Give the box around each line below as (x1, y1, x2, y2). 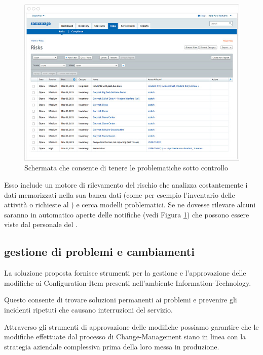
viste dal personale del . (4, 219, 78, 230)
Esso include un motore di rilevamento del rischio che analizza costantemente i (4, 180, 248, 190)
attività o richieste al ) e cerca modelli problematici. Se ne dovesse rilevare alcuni (4, 199, 256, 210)
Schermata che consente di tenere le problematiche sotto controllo (24, 162, 228, 173)
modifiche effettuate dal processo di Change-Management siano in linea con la (4, 331, 246, 342)
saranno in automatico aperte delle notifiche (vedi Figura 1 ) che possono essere (4, 209, 249, 219)
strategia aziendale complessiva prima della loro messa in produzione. (4, 341, 219, 351)
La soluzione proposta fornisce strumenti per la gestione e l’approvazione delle (4, 268, 246, 278)
